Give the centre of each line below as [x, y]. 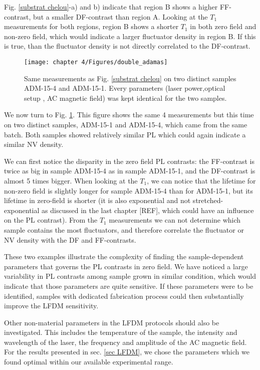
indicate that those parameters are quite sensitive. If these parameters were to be [129, 286]
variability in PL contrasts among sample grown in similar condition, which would [130, 276]
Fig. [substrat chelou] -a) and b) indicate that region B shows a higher [111, 7]
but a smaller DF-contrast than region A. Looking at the [120, 16]
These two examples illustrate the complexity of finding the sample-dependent [124, 256]
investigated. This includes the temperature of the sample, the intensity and [121, 332]
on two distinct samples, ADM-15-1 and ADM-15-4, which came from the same [126, 124]
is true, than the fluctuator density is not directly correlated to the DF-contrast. [127, 46]
